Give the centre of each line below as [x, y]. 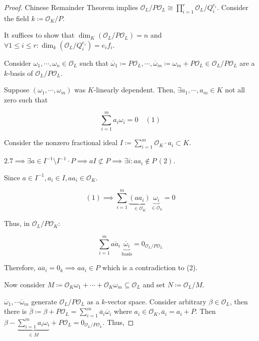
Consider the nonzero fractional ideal [61, 142]
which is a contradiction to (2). [150, 267]
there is [16, 311]
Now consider [25, 284]
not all [235, 90]
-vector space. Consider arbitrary [156, 301]
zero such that [26, 99]
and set [154, 284]
